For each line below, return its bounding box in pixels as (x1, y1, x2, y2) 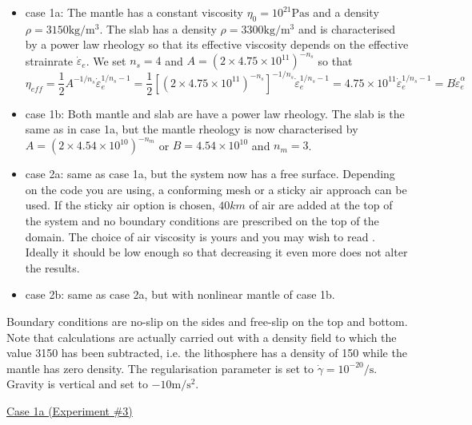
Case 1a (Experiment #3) (6, 402, 133, 419)
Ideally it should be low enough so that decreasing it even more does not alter (25, 244, 408, 260)
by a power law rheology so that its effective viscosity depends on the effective (25, 36, 409, 53)
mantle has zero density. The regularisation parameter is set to (6, 359, 314, 376)
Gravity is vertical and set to (6, 375, 148, 392)
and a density (313, 4, 379, 20)
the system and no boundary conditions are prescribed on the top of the (25, 212, 379, 229)
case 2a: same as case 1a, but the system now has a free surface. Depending (25, 165, 395, 182)
